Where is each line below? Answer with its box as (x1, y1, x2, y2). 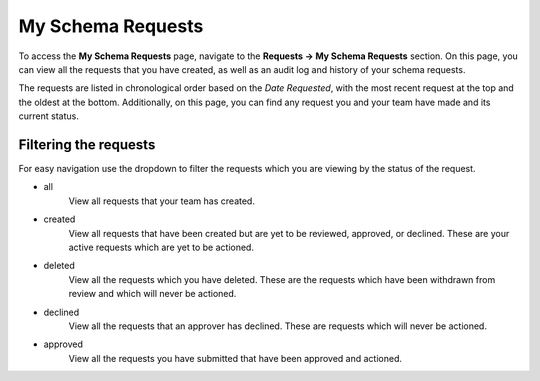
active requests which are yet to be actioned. (68, 241, 255, 253)
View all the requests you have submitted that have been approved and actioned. (68, 352, 402, 364)
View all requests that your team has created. (68, 195, 255, 207)
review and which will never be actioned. (68, 288, 237, 300)
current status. (18, 110, 79, 122)
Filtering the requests (18, 136, 156, 153)
